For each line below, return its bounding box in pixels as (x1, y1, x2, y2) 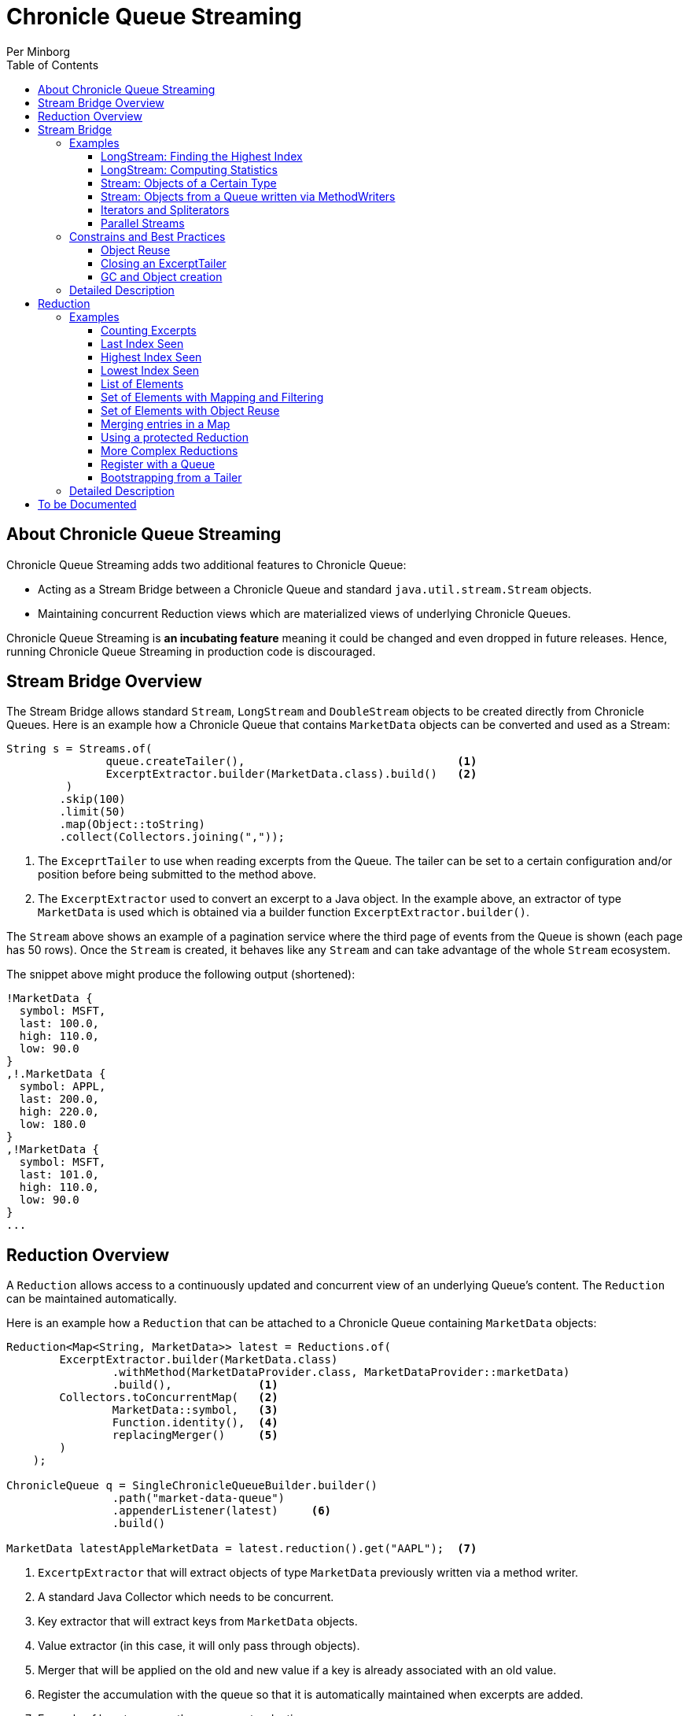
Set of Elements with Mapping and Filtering (101, 390, 324, 404)
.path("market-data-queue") (112, 1492, 286, 1505)
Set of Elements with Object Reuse (101, 403, 280, 417)
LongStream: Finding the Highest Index (101, 149, 303, 163)
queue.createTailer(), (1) (105, 755, 477, 768)
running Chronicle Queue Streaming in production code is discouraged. (6, 644, 376, 658)
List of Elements (101, 376, 184, 390)
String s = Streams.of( (6, 742, 153, 756)
